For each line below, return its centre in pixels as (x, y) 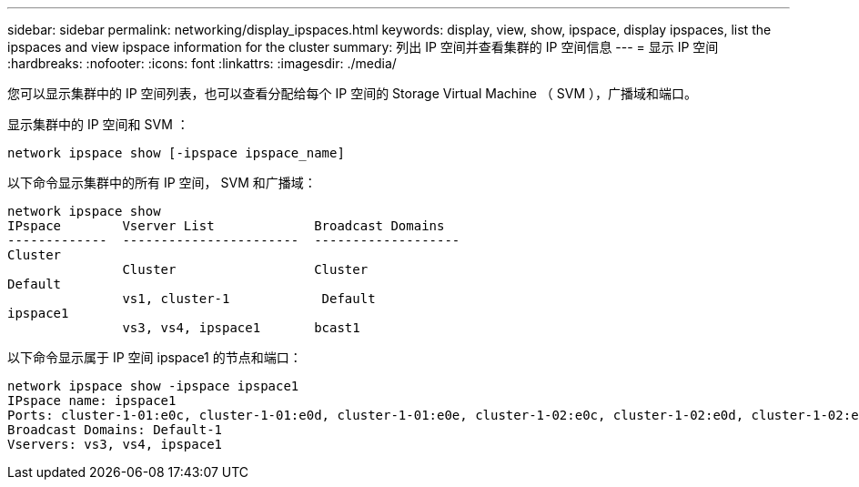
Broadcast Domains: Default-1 (115, 430)
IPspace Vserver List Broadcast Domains (226, 226)
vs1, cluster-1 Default (249, 299)
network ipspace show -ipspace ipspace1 (153, 386)
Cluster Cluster (245, 269)
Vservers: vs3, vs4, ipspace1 (115, 444)
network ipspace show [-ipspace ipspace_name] (176, 153)
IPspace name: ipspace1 (92, 401)
